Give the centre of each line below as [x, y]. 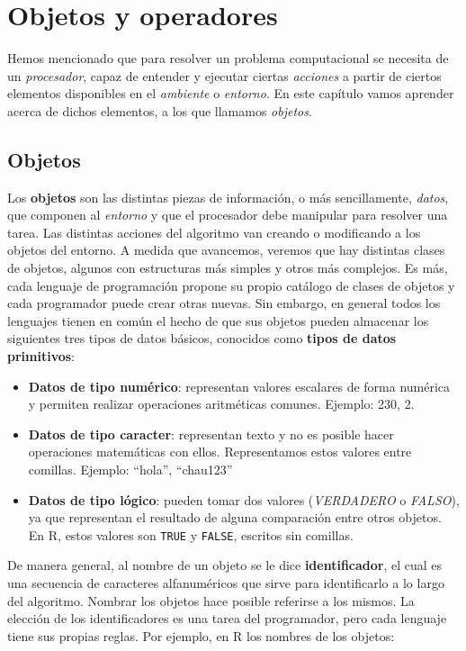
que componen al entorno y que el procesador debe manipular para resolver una [228, 215]
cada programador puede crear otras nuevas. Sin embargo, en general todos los [224, 303]
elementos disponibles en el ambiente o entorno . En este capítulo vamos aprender [231, 93]
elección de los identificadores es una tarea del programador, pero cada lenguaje [227, 618]
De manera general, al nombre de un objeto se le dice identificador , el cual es [225, 565]
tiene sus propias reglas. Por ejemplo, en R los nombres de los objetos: [201, 635]
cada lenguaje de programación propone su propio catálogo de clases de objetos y [231, 285]
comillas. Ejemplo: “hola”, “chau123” [130, 470]
